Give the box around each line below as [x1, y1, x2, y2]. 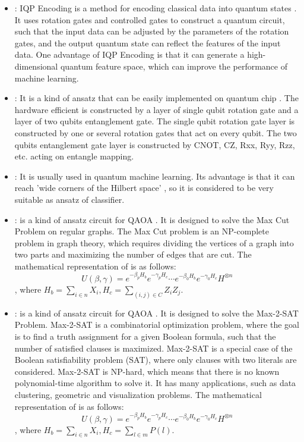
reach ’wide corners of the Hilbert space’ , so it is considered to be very [14, 181, 274, 194]
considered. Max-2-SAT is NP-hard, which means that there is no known [14, 365, 280, 377]
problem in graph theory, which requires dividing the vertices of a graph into [14, 236, 294, 249]
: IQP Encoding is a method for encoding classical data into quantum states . [14, 2, 297, 14]
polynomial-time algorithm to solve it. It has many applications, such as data [14, 377, 296, 389]
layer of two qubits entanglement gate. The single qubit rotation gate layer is [14, 115, 295, 127]
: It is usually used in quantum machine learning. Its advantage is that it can [14, 170, 295, 182]
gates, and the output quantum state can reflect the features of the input [14, 36, 281, 49]
